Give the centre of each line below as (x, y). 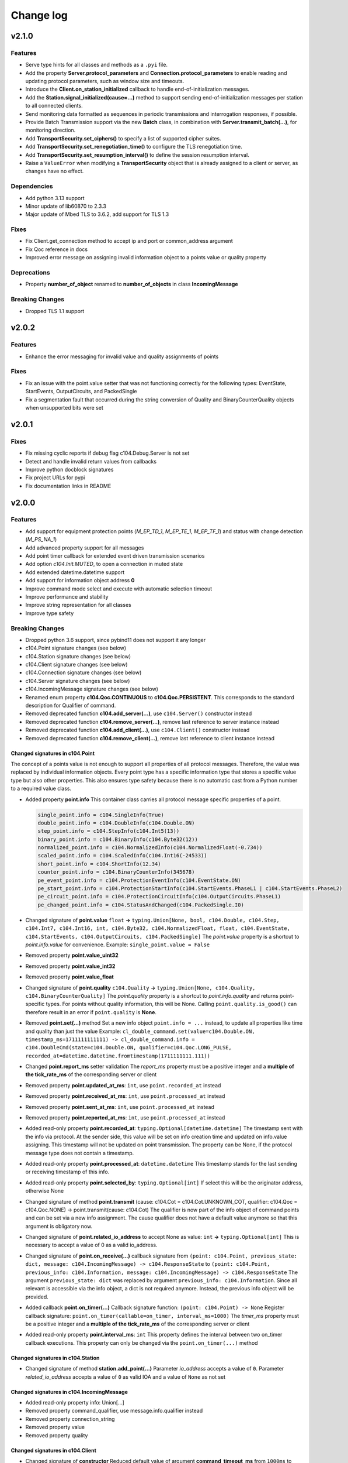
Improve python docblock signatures (69, 469)
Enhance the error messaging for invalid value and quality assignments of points (122, 356)
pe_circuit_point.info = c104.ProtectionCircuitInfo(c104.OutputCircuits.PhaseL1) (159, 897)
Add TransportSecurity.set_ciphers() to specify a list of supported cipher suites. (123, 138)
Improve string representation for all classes (78, 605)
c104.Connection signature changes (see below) (83, 672)
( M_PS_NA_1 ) (41, 540)
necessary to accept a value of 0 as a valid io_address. (91, 1245)
